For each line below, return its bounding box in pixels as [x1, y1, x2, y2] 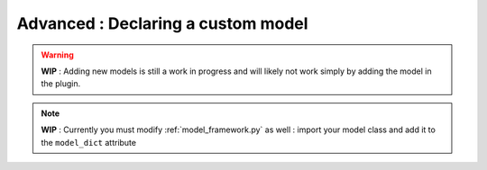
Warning [41, 49, 74, 60]
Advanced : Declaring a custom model [16, 13, 308, 33]
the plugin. [41, 78, 81, 89]
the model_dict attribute [41, 137, 137, 148]
